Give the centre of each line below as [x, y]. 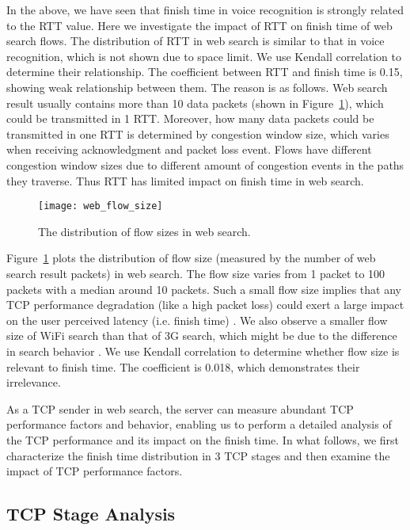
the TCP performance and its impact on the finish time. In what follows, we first [203, 439]
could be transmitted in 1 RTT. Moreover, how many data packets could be [190, 118]
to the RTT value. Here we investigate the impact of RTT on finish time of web [199, 25]
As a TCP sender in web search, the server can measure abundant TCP [180, 408]
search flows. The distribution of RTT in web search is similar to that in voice [196, 41]
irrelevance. [34, 382]
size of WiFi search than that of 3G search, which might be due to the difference [202, 336]
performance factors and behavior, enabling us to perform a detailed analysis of [199, 424]
